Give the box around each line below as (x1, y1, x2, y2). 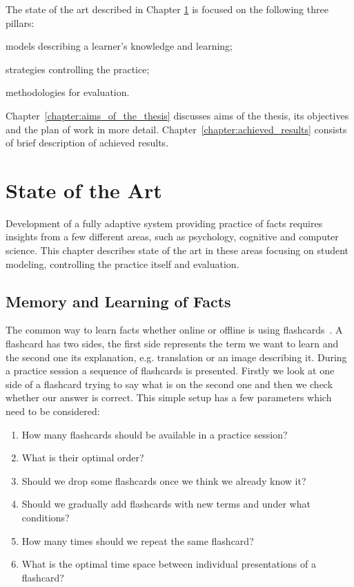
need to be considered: (6, 404, 100, 418)
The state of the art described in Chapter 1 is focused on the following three (6, 2, 328, 16)
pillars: (6, 15, 35, 30)
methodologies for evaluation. (6, 85, 130, 99)
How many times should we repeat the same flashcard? (21, 533, 254, 548)
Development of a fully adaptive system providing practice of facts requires (6, 215, 323, 230)
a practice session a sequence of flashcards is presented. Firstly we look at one (6, 363, 335, 378)
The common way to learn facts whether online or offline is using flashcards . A (6, 323, 343, 337)
